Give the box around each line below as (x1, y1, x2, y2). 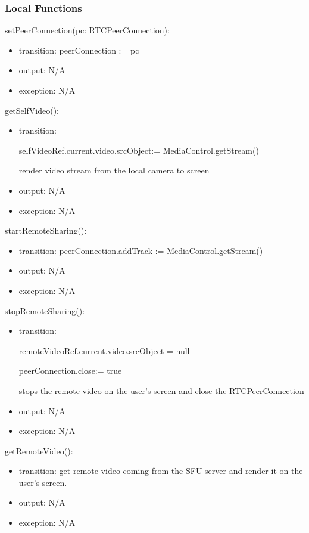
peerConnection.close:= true (18, 364, 122, 377)
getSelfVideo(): (5, 104, 60, 116)
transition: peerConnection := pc (18, 44, 139, 56)
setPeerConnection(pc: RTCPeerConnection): (5, 24, 170, 36)
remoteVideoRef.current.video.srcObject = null (18, 344, 190, 357)
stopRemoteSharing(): (5, 304, 85, 317)
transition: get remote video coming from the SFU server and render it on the (18, 464, 303, 477)
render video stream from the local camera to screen (18, 164, 210, 176)
